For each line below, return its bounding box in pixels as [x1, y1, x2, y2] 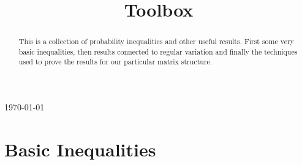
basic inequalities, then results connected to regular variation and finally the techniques [18, 46, 298, 56]
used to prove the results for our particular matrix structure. [18, 56, 213, 67]
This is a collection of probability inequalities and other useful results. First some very [18, 36, 294, 47]
